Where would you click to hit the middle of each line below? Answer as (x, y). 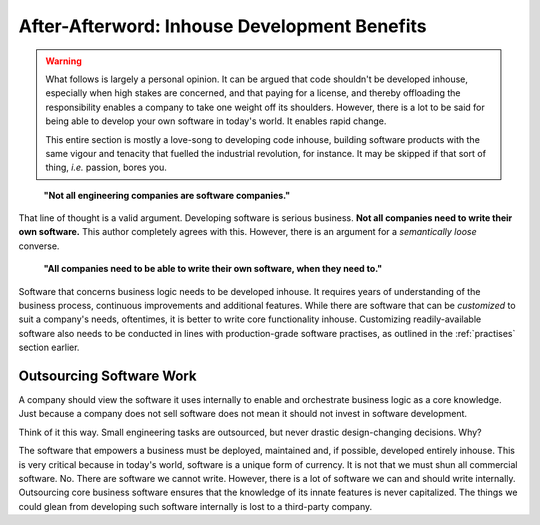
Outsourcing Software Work (107, 376)
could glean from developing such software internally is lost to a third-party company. (195, 506)
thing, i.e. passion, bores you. (106, 167)
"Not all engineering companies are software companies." (167, 195)
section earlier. (49, 347)
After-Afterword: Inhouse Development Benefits (222, 26)
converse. (39, 246)
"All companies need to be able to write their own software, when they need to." (213, 269)
